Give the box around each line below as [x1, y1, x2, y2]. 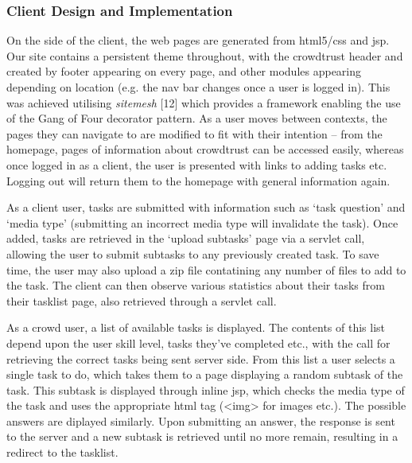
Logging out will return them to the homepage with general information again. [6, 172, 391, 189]
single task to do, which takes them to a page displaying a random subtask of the [6, 366, 403, 383]
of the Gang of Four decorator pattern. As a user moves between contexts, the [6, 110, 387, 126]
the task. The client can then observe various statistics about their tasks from [6, 277, 385, 294]
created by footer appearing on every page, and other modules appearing [6, 63, 362, 80]
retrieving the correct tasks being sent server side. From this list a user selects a [6, 350, 395, 367]
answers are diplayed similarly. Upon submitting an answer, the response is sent [6, 412, 395, 429]
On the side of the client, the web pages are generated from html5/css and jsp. [6, 32, 390, 49]
